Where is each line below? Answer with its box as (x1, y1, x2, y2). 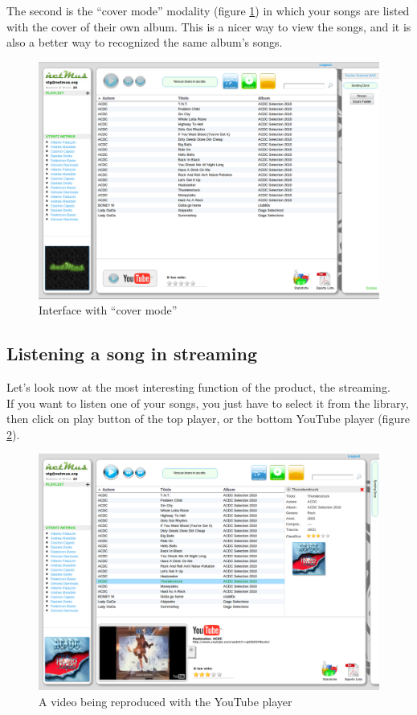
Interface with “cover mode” (39, 302, 178, 318)
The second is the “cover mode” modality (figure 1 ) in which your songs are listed (6, 2, 410, 18)
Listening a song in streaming (6, 341, 257, 366)
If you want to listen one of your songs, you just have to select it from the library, (6, 394, 409, 411)
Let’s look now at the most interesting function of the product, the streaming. (6, 378, 390, 395)
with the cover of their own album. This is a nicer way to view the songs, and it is (6, 18, 411, 35)
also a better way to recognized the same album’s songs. (6, 34, 283, 51)
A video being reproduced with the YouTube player (39, 692, 292, 709)
